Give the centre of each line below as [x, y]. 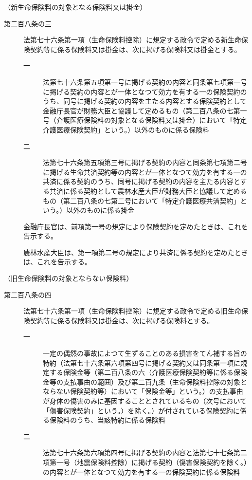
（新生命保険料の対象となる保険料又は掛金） [75, 7]
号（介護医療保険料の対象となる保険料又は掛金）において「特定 [145, 120]
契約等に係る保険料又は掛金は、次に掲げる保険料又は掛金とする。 [135, 49]
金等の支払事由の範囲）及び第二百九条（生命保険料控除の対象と [145, 381]
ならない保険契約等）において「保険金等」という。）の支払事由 [143, 391]
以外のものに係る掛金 [100, 210]
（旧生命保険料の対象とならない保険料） [69, 278]
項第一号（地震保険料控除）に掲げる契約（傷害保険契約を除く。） [145, 462]
